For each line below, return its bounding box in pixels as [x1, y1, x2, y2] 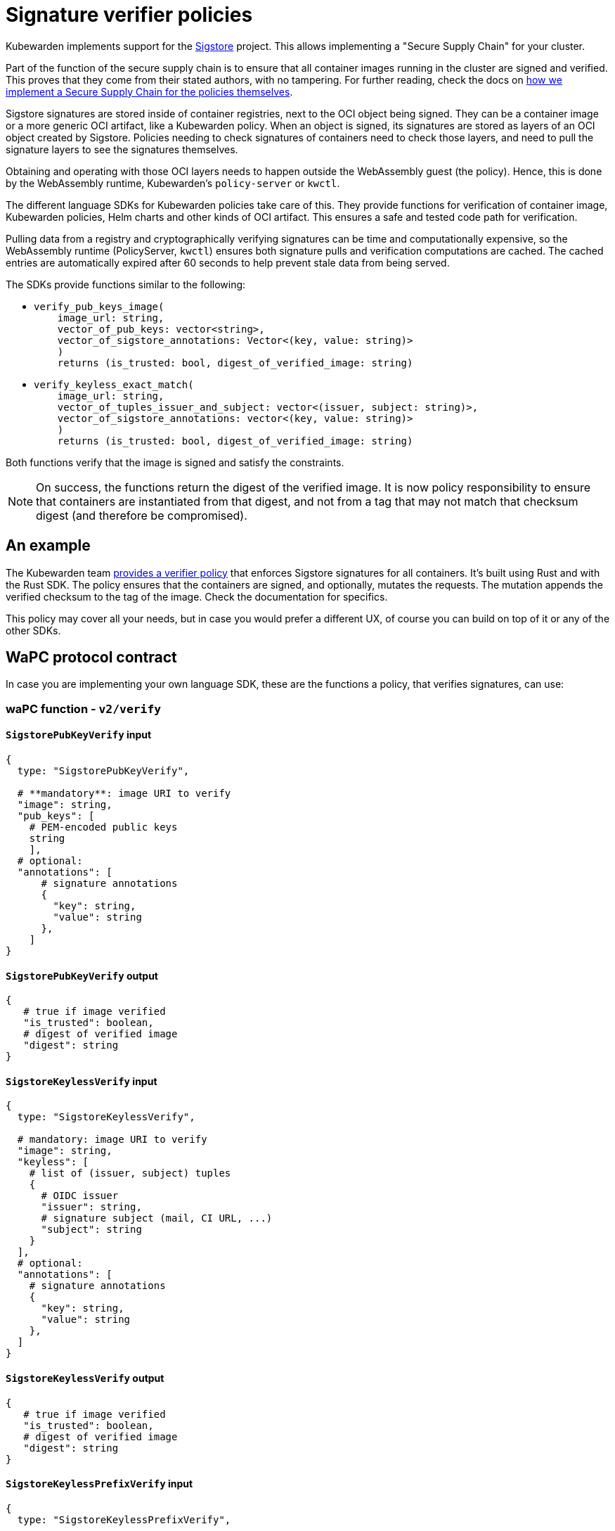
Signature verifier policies [6, 3, 253, 27]
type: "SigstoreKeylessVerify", [17, 1111, 195, 1123]
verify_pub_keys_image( [34, 300, 164, 312]
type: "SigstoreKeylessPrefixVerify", [17, 1513, 231, 1525]
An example [6, 537, 91, 555]
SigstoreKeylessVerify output [6, 1372, 164, 1385]
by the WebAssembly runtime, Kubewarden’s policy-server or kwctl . [6, 177, 340, 189]
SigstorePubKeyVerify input [6, 729, 152, 741]
